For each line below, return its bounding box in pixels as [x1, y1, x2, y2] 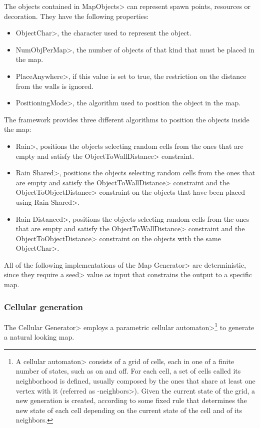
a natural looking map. [4, 332, 74, 342]
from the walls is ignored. [15, 80, 93, 91]
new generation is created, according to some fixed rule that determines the [15, 395, 247, 406]
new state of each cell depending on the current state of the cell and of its [15, 405, 242, 415]
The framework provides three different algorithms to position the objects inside [4, 114, 249, 124]
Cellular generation [4, 300, 83, 313]
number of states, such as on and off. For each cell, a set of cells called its [15, 366, 241, 376]
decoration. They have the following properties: [4, 10, 149, 21]
